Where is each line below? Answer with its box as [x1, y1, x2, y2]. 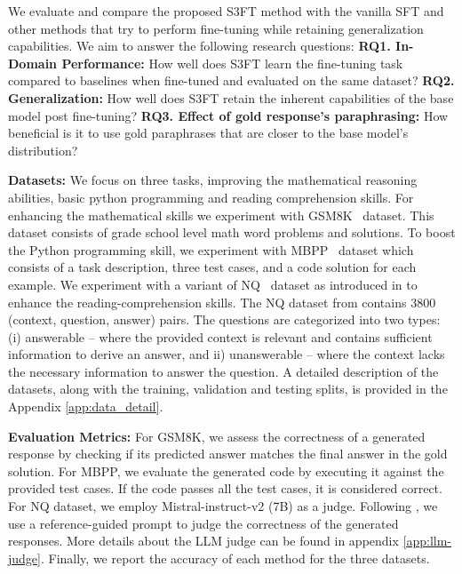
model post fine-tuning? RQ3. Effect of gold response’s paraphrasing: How [8, 106, 449, 124]
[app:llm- [402, 531, 452, 550]
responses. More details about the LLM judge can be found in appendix [8, 531, 399, 550]
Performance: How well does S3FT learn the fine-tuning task [61, 53, 403, 72]
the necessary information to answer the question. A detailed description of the [8, 362, 439, 380]
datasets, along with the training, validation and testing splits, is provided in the [8, 379, 448, 398]
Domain [8, 53, 58, 72]
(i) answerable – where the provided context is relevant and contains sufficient [8, 327, 433, 346]
